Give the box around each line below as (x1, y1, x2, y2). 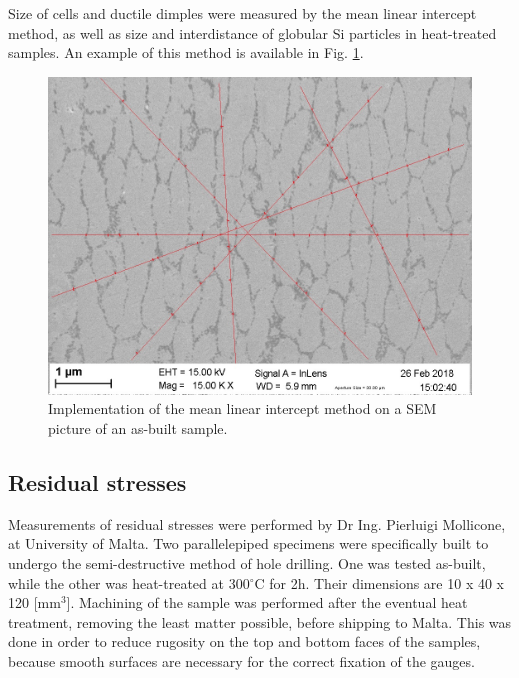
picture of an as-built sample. (48, 417, 228, 438)
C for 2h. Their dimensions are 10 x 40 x (254, 572, 505, 593)
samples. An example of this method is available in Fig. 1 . (8, 42, 364, 63)
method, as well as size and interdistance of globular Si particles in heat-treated (8, 22, 497, 43)
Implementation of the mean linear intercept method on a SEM (48, 398, 437, 419)
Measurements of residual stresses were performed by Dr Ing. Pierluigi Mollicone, (8, 513, 506, 534)
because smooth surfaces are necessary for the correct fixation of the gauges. (8, 650, 475, 671)
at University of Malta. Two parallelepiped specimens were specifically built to (8, 533, 489, 554)
